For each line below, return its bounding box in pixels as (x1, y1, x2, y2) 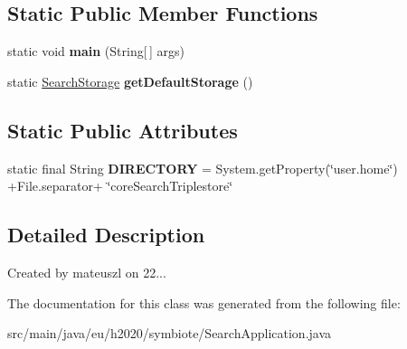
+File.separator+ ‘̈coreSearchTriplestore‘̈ (7, 176, 233, 195)
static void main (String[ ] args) (7, 42, 185, 61)
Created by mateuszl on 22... (7, 262, 166, 281)
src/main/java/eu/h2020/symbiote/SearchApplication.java (7, 324, 332, 343)
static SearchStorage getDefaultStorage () (7, 71, 253, 90)
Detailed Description (7, 221, 205, 249)
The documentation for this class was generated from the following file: (7, 293, 401, 312)
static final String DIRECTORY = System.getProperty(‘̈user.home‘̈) (7, 158, 398, 177)
